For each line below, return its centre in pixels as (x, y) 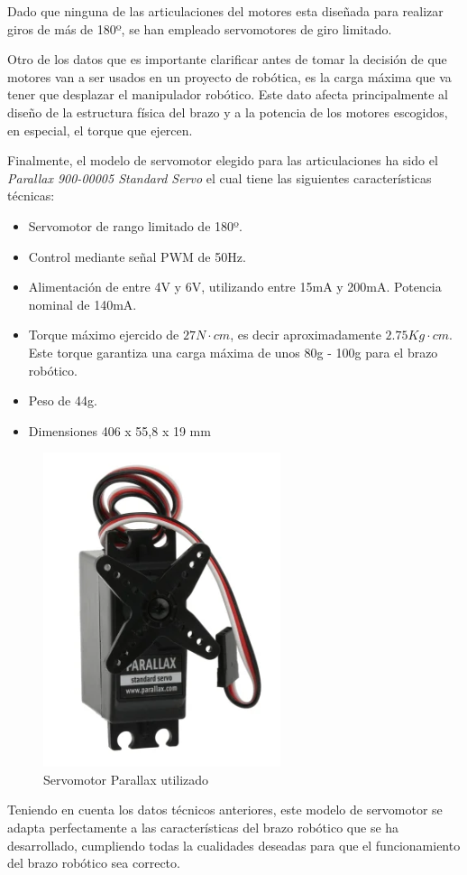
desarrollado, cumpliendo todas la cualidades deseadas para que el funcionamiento (234, 845)
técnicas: (31, 195)
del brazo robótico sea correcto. (94, 863)
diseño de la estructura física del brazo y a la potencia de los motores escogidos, (228, 112)
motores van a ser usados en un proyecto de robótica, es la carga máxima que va (229, 76)
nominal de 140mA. (82, 304)
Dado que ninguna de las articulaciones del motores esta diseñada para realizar (225, 11)
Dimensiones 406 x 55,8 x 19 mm (119, 430)
